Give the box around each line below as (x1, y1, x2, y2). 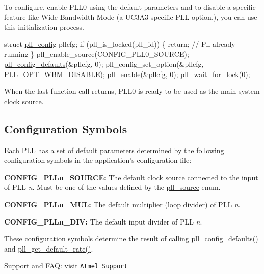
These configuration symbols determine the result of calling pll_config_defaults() (4, 233, 258, 244)
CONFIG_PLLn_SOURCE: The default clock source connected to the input (4, 171, 258, 182)
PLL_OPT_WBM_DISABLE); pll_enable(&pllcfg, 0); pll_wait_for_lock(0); (4, 68, 250, 79)
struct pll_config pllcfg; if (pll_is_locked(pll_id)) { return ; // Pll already (4, 38, 235, 49)
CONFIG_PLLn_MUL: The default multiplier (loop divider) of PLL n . (4, 198, 241, 209)
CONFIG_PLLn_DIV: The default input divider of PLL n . (4, 216, 202, 227)
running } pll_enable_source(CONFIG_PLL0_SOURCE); (4, 48, 189, 59)
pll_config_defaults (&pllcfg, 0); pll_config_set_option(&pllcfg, (4, 58, 204, 69)
